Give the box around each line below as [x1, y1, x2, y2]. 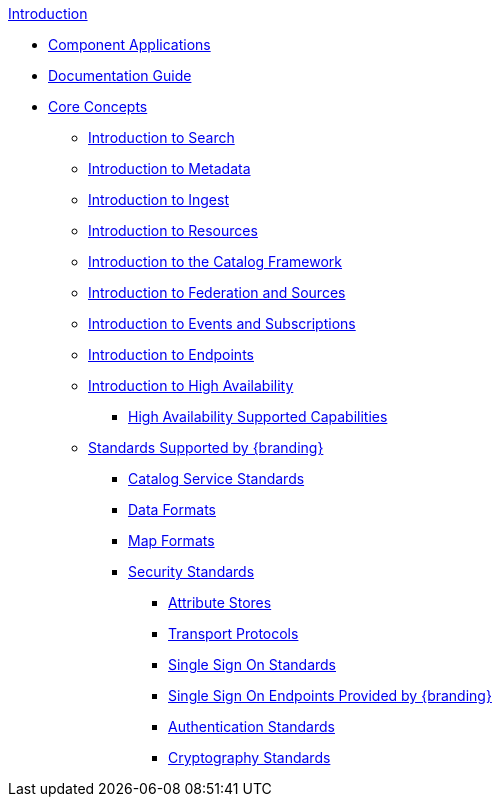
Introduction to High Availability [88, 377, 294, 394]
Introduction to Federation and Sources [88, 284, 346, 301]
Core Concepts [48, 98, 148, 115]
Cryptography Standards [168, 749, 331, 766]
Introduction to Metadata [88, 160, 251, 177]
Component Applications [48, 36, 211, 53]
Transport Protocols [168, 625, 299, 642]
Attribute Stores [168, 594, 272, 611]
